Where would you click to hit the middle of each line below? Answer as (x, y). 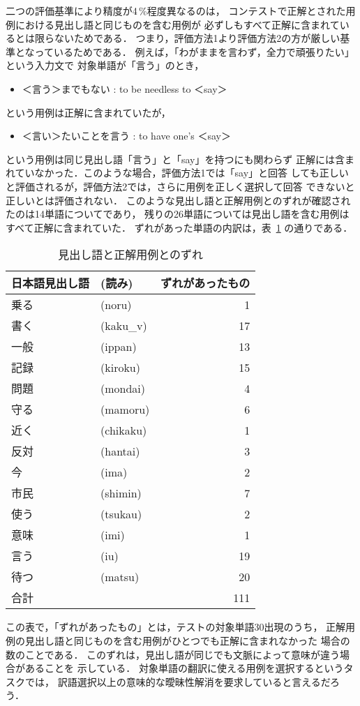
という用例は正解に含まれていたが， (88, 112)
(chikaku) (124, 430)
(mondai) (123, 388)
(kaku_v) (124, 325)
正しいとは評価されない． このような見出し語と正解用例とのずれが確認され (178, 200)
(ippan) (119, 346)
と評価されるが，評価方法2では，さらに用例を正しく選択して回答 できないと (180, 186)
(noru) (116, 304)
